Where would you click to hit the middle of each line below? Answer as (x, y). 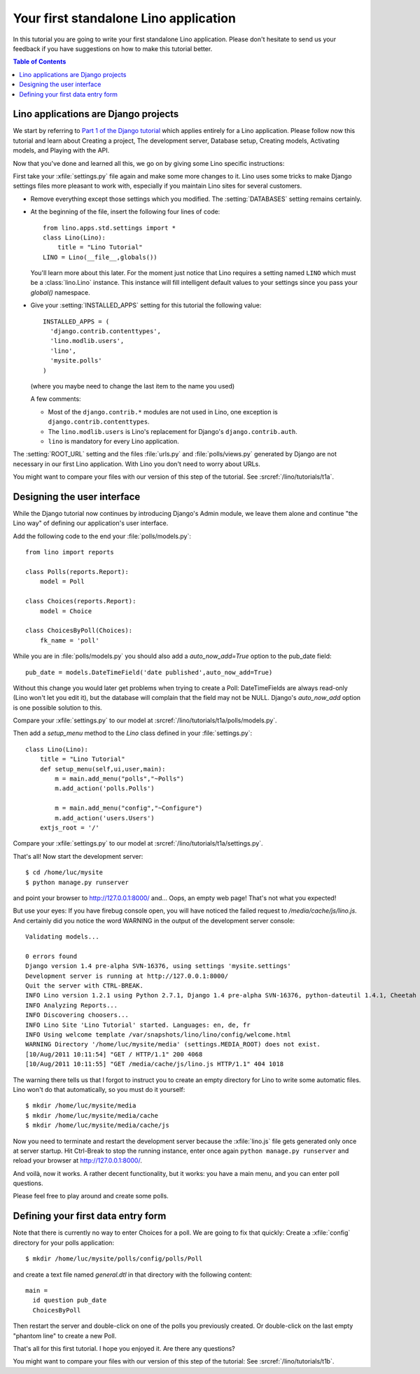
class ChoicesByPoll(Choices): (79, 631)
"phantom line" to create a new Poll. (65, 1336)
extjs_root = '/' (69, 827)
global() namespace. (60, 292)
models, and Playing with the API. (61, 150)
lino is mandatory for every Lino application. (114, 441)
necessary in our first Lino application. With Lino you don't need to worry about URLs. (136, 464)
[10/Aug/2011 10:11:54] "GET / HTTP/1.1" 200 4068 (114, 1054)
